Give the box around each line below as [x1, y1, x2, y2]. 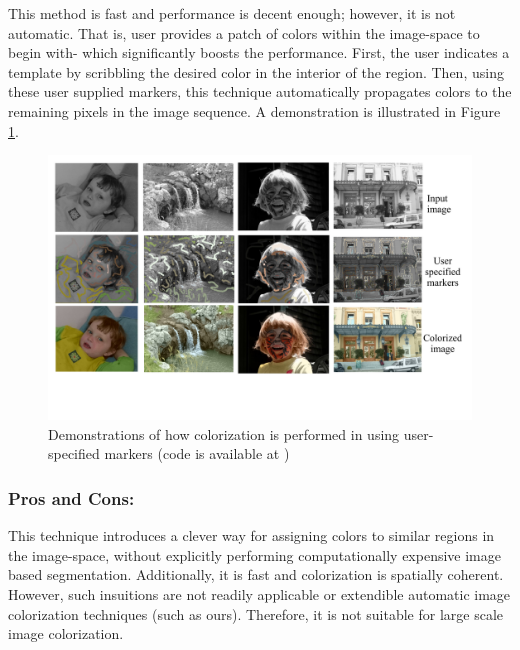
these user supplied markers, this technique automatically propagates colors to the [8, 81, 512, 102]
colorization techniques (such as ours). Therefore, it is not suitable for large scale [8, 603, 504, 624]
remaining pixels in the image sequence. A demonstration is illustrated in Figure [8, 100, 501, 121]
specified [48, 443, 100, 464]
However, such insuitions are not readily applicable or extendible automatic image [8, 583, 511, 604]
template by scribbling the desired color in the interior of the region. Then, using [8, 61, 504, 82]
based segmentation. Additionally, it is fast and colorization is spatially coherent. [8, 564, 504, 585]
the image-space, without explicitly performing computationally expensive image [8, 544, 501, 565]
